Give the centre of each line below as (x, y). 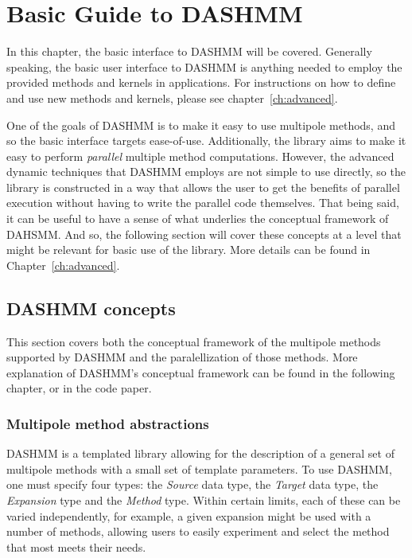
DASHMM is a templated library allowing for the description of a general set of (200, 453)
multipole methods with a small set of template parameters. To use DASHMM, (199, 468)
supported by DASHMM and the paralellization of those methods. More (182, 357)
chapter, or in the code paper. (79, 388)
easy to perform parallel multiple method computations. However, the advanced (200, 156)
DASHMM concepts (91, 308)
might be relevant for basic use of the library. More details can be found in (189, 250)
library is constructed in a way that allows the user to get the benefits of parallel (203, 187)
